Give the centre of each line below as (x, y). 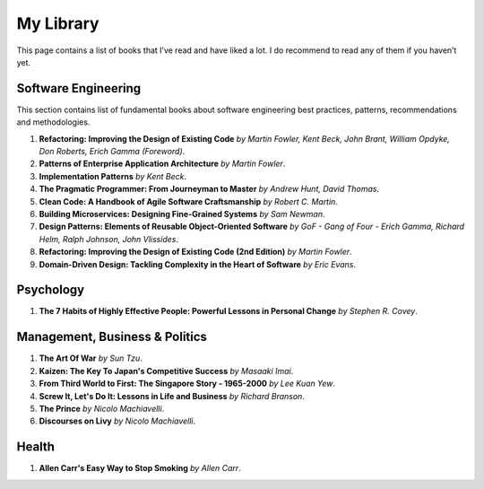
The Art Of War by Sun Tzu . (91, 358)
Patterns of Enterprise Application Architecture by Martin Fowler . (162, 164)
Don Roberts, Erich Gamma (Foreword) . (112, 152)
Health (36, 447)
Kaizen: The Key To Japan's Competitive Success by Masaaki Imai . (166, 371)
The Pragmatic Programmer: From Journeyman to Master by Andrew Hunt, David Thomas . (209, 189)
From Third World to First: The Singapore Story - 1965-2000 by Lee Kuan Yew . (187, 384)
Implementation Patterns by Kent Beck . (113, 176)
